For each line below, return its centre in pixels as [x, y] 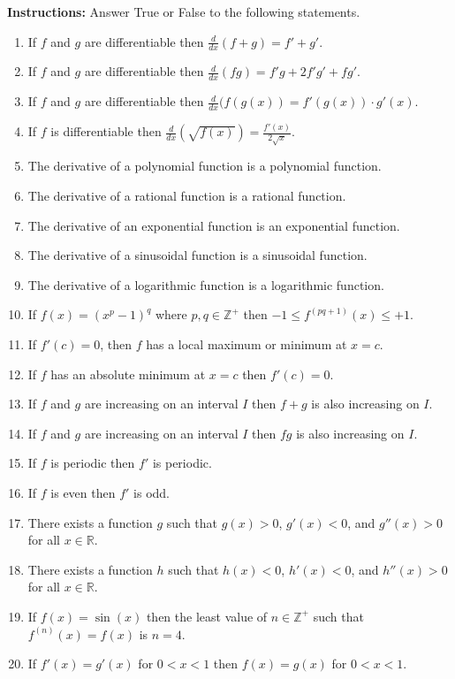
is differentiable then [106, 131]
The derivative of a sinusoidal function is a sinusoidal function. [197, 255]
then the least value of [207, 616]
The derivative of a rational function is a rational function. [187, 195]
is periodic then [93, 463]
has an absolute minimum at [128, 374]
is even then [83, 492]
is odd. [152, 492]
